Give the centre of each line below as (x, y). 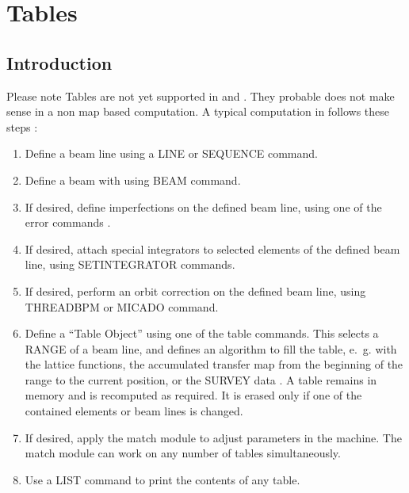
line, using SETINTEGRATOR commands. (130, 264)
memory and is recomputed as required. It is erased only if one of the (193, 395)
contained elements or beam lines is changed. (134, 411)
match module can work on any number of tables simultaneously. (183, 453)
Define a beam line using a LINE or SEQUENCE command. (171, 153)
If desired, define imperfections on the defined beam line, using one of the (203, 206)
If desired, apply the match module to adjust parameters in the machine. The (213, 437)
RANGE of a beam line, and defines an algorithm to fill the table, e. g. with (211, 348)
